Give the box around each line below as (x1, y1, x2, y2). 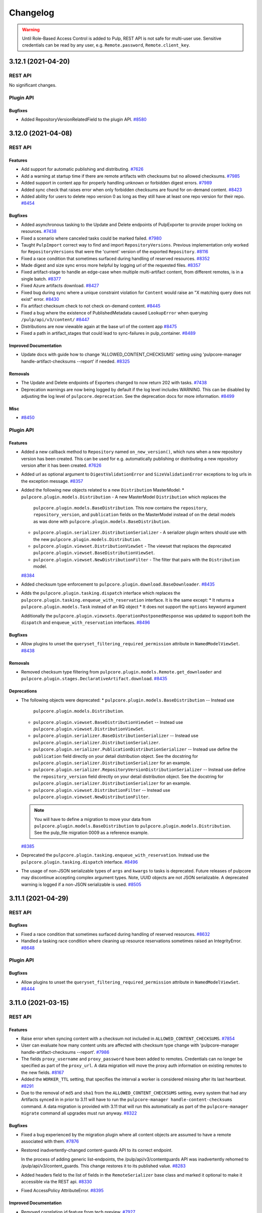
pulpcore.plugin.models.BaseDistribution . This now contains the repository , (33, 505, 208, 511)
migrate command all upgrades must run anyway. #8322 (21, 1110, 137, 1116)
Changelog (9, 7, 54, 18)
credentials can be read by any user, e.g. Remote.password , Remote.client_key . (22, 42, 190, 48)
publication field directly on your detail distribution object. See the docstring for (33, 753, 198, 759)
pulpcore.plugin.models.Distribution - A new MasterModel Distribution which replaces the (21, 494, 227, 500)
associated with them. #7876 (21, 1138, 79, 1144)
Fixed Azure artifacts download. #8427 (21, 283, 99, 289)
